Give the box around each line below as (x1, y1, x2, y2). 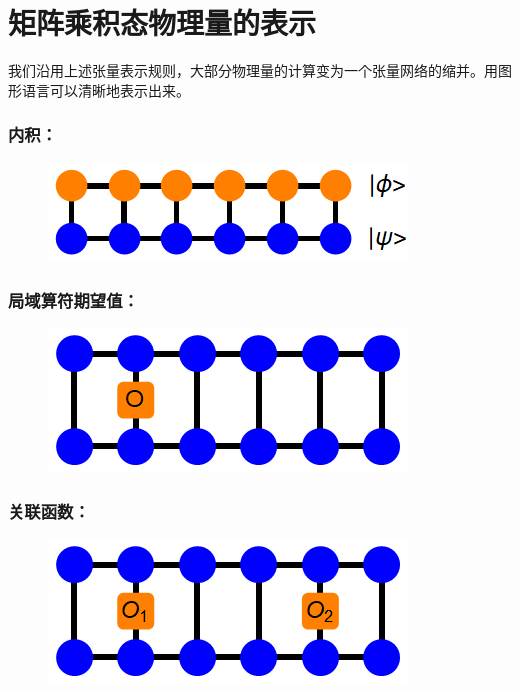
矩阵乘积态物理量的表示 (8, 2, 317, 43)
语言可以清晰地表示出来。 (21, 79, 190, 100)
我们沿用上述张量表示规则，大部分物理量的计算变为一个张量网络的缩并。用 (8, 60, 498, 81)
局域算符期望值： (8, 288, 139, 313)
